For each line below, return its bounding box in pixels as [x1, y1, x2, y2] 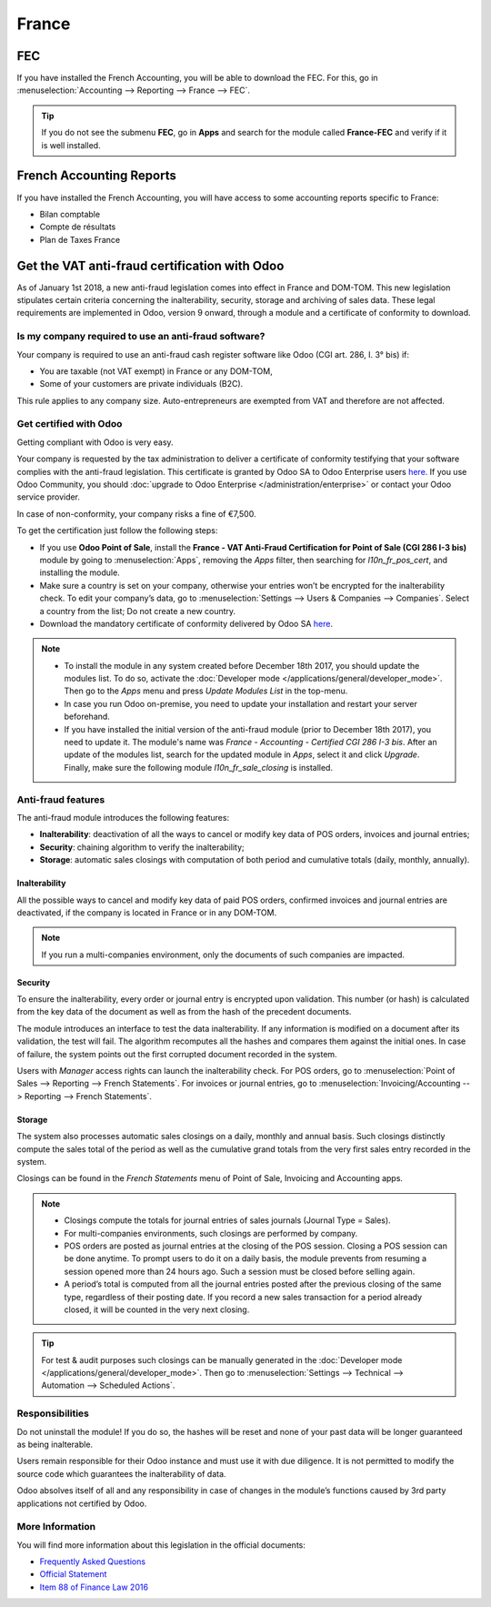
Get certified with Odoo [16, 418, 123, 430]
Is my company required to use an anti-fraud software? [16, 330, 266, 343]
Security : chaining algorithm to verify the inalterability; [39, 842, 245, 853]
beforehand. [64, 711, 111, 723]
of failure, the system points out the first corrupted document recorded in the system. [16, 1048, 337, 1059]
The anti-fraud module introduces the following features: [16, 812, 230, 823]
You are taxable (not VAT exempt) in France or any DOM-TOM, [39, 365, 273, 377]
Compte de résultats [39, 221, 116, 232]
